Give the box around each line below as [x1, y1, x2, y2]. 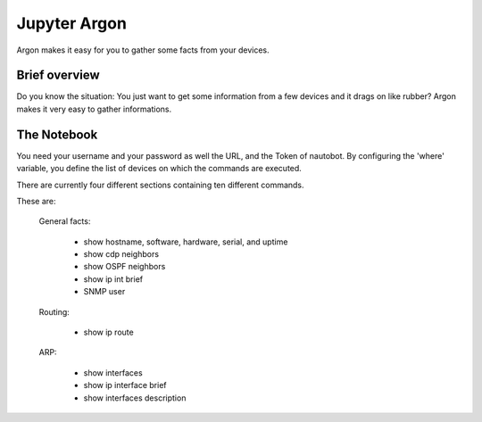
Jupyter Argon [16, 13, 127, 33]
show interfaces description [83, 393, 187, 403]
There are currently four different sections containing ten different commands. [16, 179, 304, 190]
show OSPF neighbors [83, 261, 166, 272]
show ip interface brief [83, 380, 167, 391]
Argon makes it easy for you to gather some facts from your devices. [16, 45, 270, 55]
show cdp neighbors [83, 249, 160, 260]
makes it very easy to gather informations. [16, 103, 172, 114]
